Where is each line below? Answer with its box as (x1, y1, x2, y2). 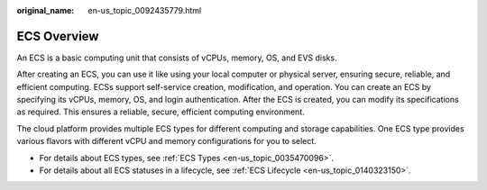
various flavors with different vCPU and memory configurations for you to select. (16, 136, 317, 147)
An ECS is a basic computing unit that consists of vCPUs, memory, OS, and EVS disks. (16, 52, 337, 63)
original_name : (16, 5, 75, 15)
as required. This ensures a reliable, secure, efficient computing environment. (16, 106, 306, 117)
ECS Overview (16, 28, 99, 44)
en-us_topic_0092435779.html (87, 5, 202, 15)
